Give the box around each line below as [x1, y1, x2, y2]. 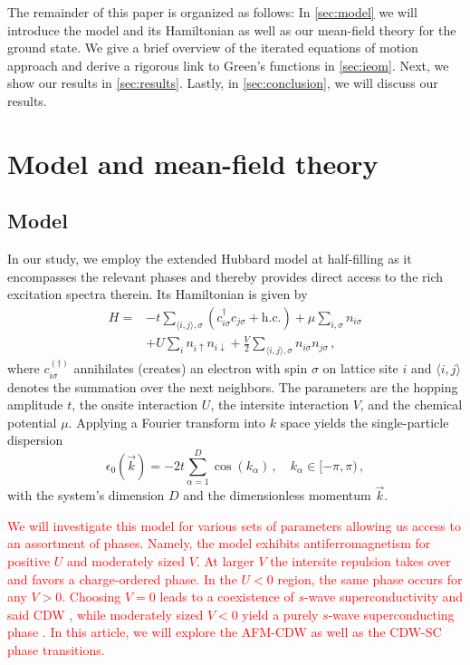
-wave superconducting [328, 604, 455, 623]
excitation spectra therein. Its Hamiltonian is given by [7, 284, 308, 304]
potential [7, 412, 57, 431]
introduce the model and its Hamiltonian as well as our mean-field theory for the [7, 20, 456, 39]
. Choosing [62, 587, 121, 606]
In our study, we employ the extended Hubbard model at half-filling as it [7, 249, 412, 268]
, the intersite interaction [210, 395, 349, 414]
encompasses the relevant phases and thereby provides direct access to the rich [7, 266, 444, 285]
